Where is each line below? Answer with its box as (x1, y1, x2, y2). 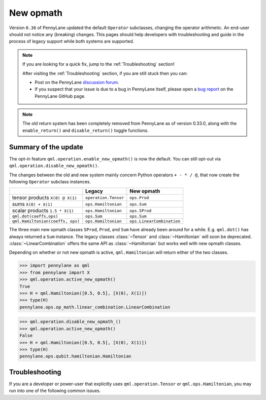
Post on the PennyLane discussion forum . (34, 79, 119, 85)
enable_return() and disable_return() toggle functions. (22, 127, 149, 133)
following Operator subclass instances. (9, 178, 91, 185)
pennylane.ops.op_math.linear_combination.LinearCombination (19, 304, 170, 310)
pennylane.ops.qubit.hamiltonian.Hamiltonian (19, 354, 132, 359)
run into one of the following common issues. (9, 388, 101, 394)
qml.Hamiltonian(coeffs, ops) (12, 219, 80, 224)
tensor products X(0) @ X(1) (12, 194, 77, 201)
